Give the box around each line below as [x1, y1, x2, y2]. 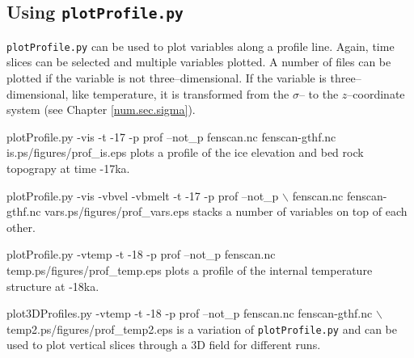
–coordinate [347, 85, 405, 102]
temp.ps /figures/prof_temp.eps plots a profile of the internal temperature [6, 261, 373, 278]
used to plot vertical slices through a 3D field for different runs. [6, 336, 321, 353]
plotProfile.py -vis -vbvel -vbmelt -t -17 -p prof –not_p [6, 187, 279, 204]
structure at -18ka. [6, 277, 99, 294]
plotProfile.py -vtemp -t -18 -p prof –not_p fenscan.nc [6, 246, 276, 263]
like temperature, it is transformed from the [71, 85, 289, 102]
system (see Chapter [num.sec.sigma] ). [6, 101, 196, 118]
